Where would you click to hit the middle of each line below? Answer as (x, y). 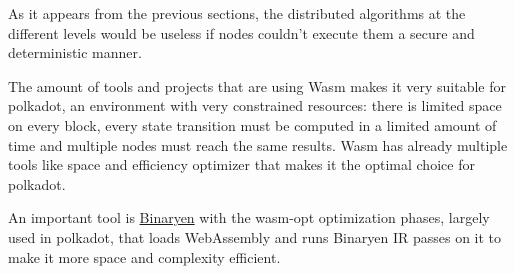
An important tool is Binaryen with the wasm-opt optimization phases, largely (249, 217)
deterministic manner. (75, 52)
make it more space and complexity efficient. (144, 256)
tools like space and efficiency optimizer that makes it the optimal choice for (241, 164)
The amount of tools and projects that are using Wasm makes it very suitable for (257, 85)
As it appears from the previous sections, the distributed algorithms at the (237, 13)
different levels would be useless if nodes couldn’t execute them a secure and (241, 32)
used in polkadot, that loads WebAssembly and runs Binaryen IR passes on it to (255, 236)
